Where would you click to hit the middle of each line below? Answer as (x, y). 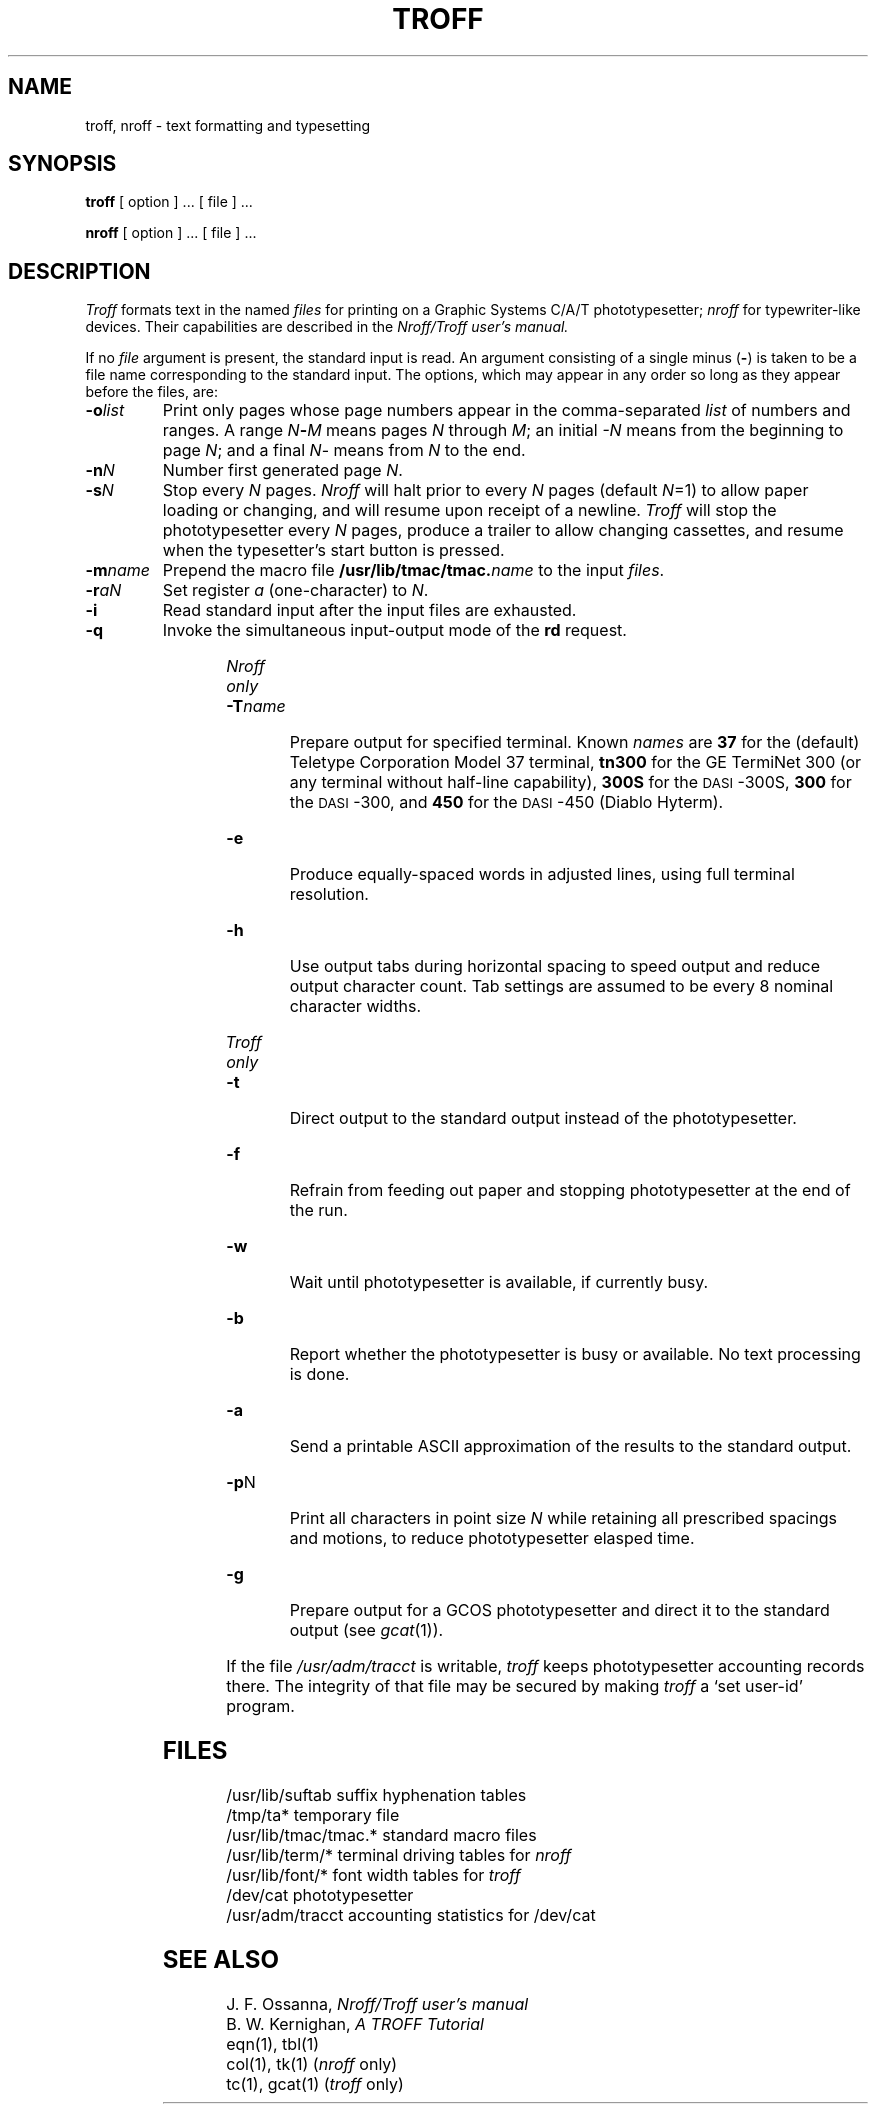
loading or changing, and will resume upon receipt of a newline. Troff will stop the (469, 510)
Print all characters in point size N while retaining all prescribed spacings (563, 1518)
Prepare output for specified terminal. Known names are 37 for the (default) (574, 742)
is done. (319, 1374)
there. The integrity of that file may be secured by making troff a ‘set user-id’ (514, 1686)
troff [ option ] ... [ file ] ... (169, 202)
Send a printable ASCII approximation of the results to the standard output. (570, 1446)
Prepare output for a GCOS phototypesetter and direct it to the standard (559, 1610)
